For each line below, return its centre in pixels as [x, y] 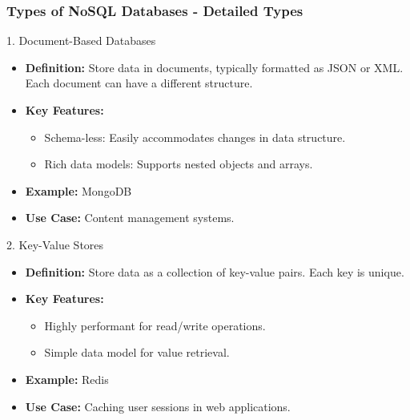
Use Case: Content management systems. [130, 218]
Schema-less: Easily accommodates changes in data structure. [195, 137]
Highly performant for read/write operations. [155, 325]
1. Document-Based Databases [81, 40]
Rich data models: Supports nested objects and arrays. [179, 164]
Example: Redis [67, 379]
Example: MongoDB [78, 190]
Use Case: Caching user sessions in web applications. [158, 406]
